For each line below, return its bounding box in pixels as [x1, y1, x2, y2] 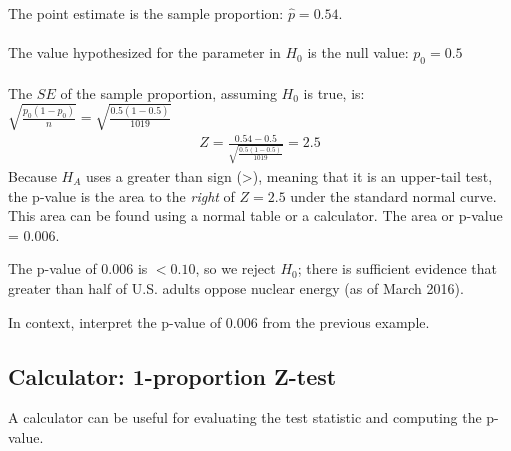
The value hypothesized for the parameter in [8, 42, 281, 63]
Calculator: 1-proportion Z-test [8, 360, 337, 391]
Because [8, 165, 57, 186]
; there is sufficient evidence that [297, 258, 497, 279]
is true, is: [303, 82, 365, 103]
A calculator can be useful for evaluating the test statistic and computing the [8, 407, 482, 428]
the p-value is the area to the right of [8, 185, 235, 206]
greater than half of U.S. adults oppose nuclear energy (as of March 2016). [8, 277, 464, 298]
